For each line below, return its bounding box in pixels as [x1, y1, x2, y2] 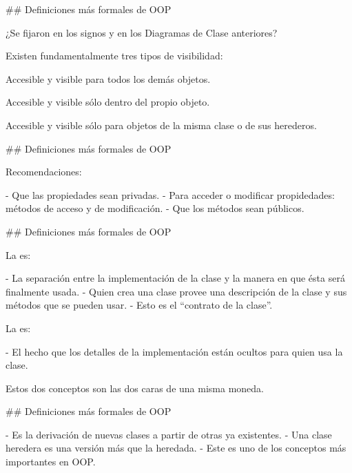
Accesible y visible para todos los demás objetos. [6, 71, 211, 86]
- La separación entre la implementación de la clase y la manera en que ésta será [6, 271, 345, 285]
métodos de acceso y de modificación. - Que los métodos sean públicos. [6, 201, 304, 215]
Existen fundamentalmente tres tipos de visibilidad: [6, 48, 223, 63]
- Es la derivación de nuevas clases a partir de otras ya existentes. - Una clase [6, 427, 332, 441]
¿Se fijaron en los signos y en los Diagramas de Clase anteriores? [6, 25, 278, 39]
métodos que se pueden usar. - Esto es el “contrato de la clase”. [6, 298, 273, 312]
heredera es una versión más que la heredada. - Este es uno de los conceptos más [6, 441, 346, 455]
